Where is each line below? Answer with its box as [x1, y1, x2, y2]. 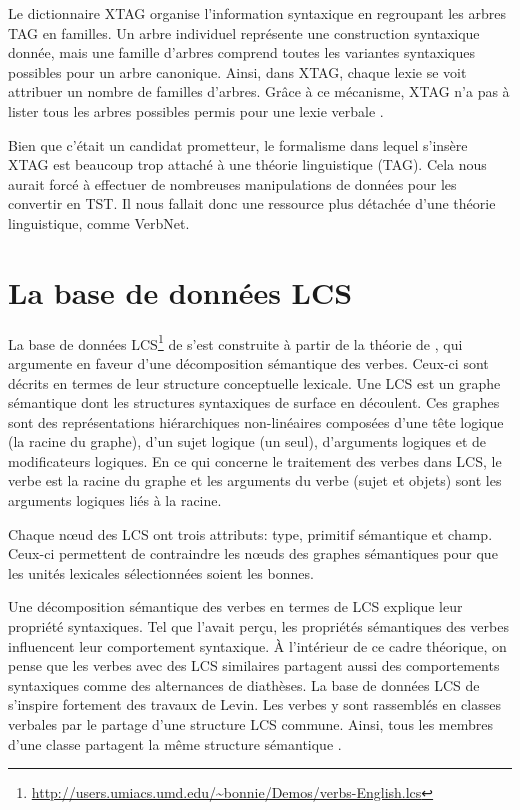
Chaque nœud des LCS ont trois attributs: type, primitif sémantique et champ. [8, 523, 493, 544]
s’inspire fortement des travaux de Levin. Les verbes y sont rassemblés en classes [8, 694, 501, 715]
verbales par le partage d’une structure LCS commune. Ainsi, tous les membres [8, 714, 494, 734]
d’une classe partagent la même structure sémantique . [8, 733, 342, 754]
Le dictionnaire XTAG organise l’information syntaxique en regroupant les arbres [8, 3, 506, 23]
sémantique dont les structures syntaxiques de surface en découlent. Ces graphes [8, 392, 500, 413]
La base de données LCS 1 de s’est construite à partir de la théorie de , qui [8, 330, 463, 354]
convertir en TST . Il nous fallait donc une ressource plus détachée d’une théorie [8, 193, 496, 214]
